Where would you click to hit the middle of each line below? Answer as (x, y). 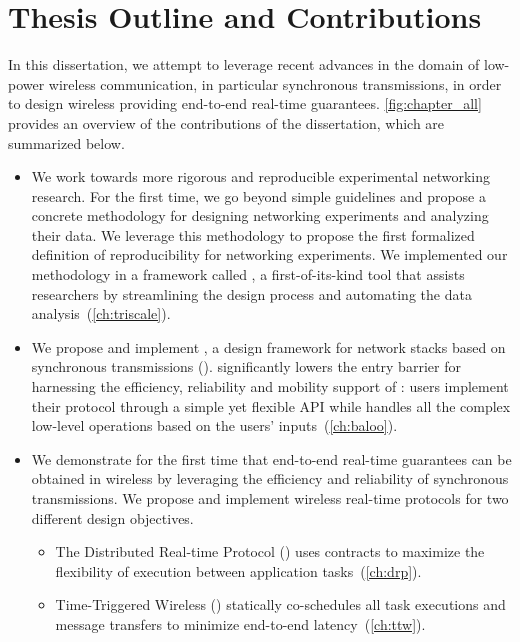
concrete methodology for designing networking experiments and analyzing (260, 215)
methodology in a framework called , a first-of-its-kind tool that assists (248, 274)
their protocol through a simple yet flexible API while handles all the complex (271, 405)
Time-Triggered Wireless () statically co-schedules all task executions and (280, 604)
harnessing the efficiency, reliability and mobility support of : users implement (270, 386)
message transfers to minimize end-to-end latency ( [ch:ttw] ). (240, 623)
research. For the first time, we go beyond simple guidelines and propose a (258, 195)
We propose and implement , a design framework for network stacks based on (268, 346)
